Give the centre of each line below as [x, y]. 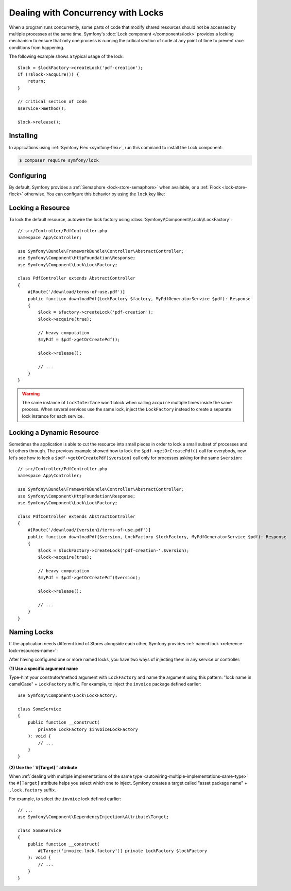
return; [37, 81]
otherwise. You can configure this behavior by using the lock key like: [95, 194]
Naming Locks [31, 632]
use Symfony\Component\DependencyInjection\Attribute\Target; [93, 817]
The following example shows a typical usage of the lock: [66, 56]
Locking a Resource [40, 208]
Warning [31, 394]
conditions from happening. [37, 47]
